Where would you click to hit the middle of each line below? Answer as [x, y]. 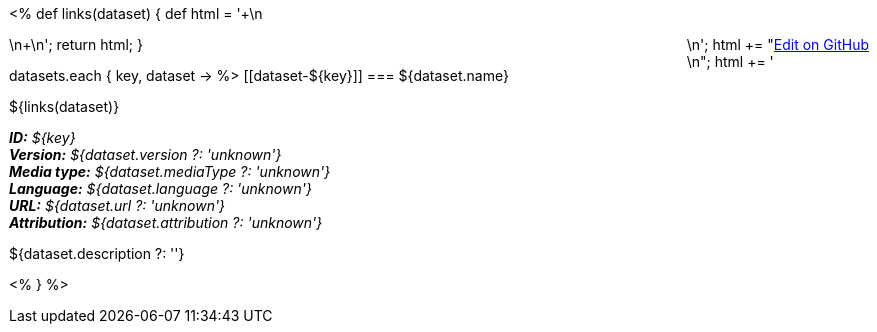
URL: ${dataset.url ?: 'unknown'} [117, 205]
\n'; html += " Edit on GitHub [777, 44]
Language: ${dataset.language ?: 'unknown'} [160, 188]
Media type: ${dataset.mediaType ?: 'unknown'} [170, 171]
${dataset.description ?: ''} [97, 253]
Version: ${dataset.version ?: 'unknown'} [145, 154]
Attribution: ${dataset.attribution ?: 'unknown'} [166, 222]
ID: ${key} [42, 137]
